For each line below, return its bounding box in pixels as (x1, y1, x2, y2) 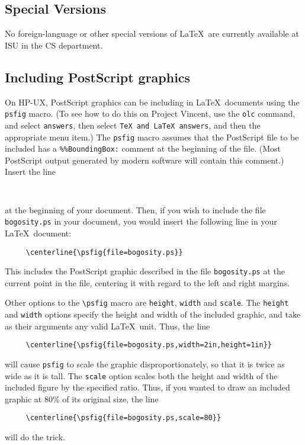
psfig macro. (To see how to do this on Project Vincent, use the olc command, (5, 107, 296, 120)
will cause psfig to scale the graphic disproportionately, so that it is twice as (5, 357, 285, 370)
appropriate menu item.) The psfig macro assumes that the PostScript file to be (5, 130, 299, 143)
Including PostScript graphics (5, 68, 191, 86)
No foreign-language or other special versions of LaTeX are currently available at (5, 27, 299, 40)
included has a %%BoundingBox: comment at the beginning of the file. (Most (5, 142, 281, 155)
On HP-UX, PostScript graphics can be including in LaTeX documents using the (5, 95, 300, 108)
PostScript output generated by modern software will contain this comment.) (5, 153, 284, 166)
